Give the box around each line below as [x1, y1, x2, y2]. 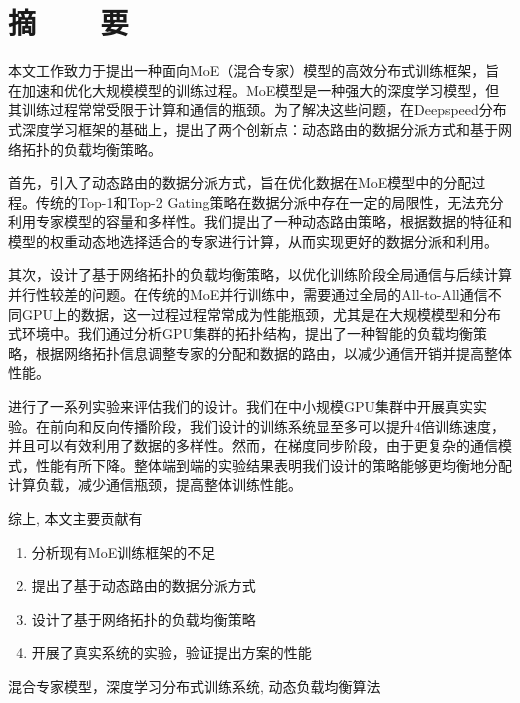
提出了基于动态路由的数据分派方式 [31, 575, 256, 596]
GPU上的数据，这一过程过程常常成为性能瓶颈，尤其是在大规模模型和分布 [21, 303, 502, 324]
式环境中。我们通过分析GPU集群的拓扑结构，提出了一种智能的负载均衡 [8, 323, 474, 344]
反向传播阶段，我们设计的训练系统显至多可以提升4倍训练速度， [91, 415, 505, 436]
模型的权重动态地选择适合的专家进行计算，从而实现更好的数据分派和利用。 [8, 230, 498, 251]
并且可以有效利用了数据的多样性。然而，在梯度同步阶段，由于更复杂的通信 [8, 435, 498, 456]
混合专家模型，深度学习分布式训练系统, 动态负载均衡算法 [8, 675, 381, 696]
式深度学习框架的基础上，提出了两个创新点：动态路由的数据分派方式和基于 [8, 118, 498, 139]
